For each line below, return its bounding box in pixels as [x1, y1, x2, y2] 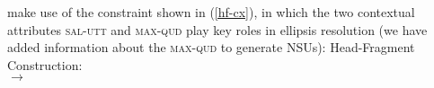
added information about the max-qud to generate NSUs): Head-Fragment [7, 38, 415, 57]
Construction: [7, 55, 83, 74]
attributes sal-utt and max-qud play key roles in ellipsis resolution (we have [7, 20, 428, 39]
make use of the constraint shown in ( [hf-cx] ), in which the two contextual [7, 3, 415, 21]
